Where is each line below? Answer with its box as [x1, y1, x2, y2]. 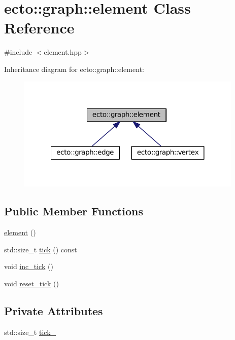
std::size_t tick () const [4, 244, 77, 254]
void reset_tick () [4, 278, 59, 288]
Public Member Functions [4, 203, 143, 219]
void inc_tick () [4, 261, 53, 272]
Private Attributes [4, 303, 103, 318]
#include [4, 47, 32, 57]
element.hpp [44, 47, 82, 57]
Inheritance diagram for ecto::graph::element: [4, 63, 144, 74]
